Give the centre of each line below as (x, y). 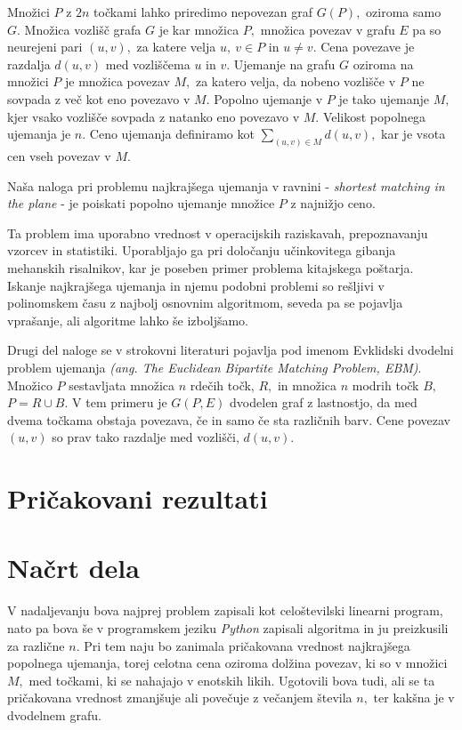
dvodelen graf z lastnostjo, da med (324, 402)
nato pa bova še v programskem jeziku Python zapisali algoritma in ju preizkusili (228, 628)
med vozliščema (148, 64)
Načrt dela (73, 568)
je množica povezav (117, 81)
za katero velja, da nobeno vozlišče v (296, 81)
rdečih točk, (222, 385)
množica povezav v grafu (328, 29)
